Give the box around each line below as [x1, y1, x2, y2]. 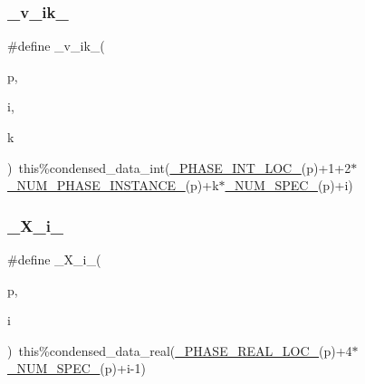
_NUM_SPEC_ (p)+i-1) [7, 359, 146, 378]
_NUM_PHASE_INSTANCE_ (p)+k [7, 176, 219, 195]
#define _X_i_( [7, 250, 101, 268]
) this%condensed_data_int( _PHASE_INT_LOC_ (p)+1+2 [7, 158, 351, 177]
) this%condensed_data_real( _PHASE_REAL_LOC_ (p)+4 [7, 341, 352, 360]
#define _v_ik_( [7, 36, 105, 55]
